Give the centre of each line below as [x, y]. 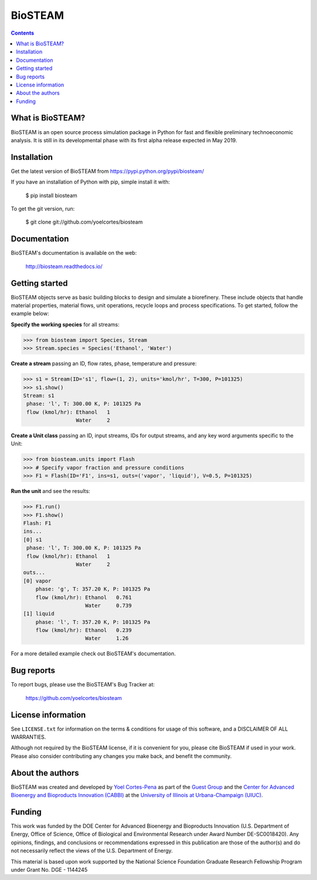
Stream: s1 [39, 395]
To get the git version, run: [43, 209]
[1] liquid [39, 614]
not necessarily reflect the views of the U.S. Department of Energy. [92, 851]
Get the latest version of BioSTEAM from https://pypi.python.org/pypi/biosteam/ [107, 171]
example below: [30, 314]
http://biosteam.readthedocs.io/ [64, 266]
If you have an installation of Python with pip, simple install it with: [90, 182]
